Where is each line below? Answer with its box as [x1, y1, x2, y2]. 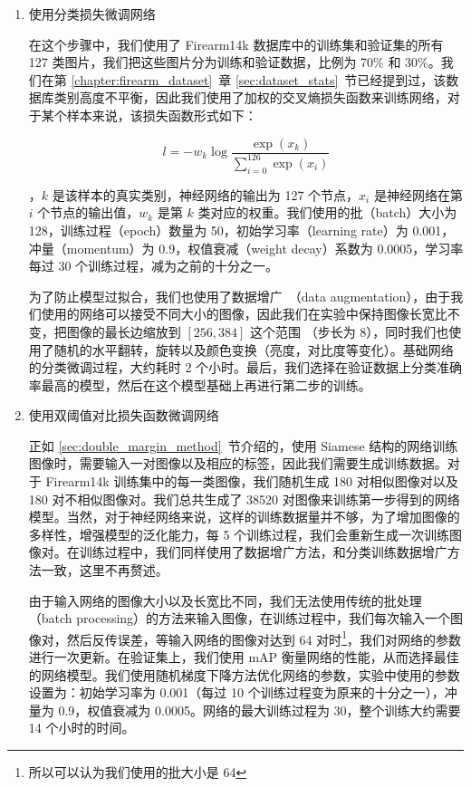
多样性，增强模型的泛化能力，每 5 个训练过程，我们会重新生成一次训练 [28, 524, 450, 543]
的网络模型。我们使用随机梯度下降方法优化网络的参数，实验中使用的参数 [28, 665, 460, 684]
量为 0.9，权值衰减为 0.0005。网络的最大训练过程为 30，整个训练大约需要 [28, 700, 461, 719]
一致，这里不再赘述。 [41, 561, 168, 580]
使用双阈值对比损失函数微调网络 [28, 406, 219, 425]
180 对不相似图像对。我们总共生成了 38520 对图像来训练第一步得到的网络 [28, 489, 460, 508]
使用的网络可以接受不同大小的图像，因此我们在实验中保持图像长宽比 [41, 304, 447, 323]
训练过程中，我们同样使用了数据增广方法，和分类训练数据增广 [79, 542, 447, 561]
